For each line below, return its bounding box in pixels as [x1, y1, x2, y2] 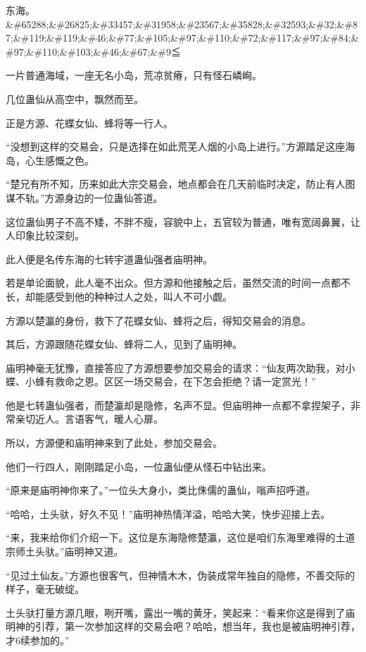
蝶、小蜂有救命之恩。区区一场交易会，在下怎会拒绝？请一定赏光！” [6, 374, 316, 389]
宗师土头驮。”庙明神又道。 [6, 544, 124, 559]
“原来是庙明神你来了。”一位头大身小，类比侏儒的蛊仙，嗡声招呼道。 [6, 483, 316, 497]
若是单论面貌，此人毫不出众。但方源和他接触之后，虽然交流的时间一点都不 [6, 275, 351, 290]
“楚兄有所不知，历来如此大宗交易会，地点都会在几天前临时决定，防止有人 [6, 176, 346, 191]
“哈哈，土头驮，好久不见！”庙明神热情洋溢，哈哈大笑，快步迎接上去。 [6, 506, 331, 521]
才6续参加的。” [6, 633, 70, 647]
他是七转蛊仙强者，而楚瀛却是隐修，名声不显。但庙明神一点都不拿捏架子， [6, 397, 351, 412]
